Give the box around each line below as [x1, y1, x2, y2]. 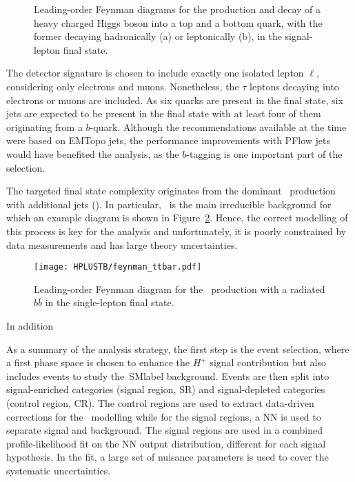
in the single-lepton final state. [45, 295, 174, 310]
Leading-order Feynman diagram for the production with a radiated [34, 281, 325, 296]
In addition [6, 318, 54, 332]
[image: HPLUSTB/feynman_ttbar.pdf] [34, 262, 202, 272]
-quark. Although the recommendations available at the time [90, 119, 347, 134]
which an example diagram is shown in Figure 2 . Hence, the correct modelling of [6, 210, 348, 225]
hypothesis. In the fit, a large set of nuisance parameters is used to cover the [6, 450, 329, 464]
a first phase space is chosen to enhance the [6, 355, 190, 370]
